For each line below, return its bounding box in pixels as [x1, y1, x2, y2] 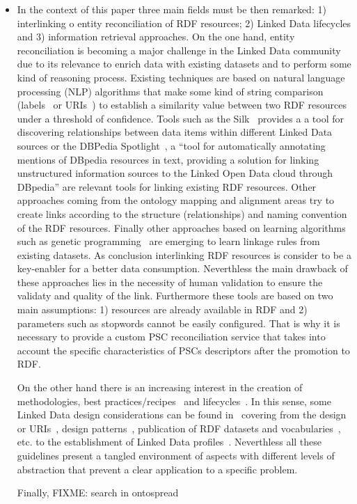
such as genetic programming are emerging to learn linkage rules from [17, 234, 320, 249]
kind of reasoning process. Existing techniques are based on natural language [17, 70, 345, 84]
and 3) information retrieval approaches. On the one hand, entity [17, 29, 295, 44]
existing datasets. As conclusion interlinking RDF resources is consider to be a [17, 247, 351, 262]
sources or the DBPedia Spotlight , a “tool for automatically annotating [17, 138, 326, 152]
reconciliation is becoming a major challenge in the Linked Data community [17, 42, 341, 57]
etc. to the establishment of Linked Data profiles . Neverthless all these [17, 434, 322, 449]
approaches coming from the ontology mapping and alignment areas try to [17, 193, 335, 207]
